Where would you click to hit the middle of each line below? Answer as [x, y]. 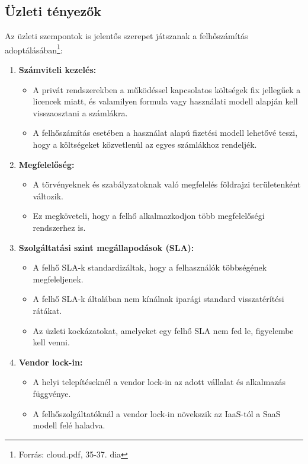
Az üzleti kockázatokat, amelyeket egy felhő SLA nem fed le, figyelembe [163, 330]
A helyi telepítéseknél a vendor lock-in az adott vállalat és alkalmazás [159, 382]
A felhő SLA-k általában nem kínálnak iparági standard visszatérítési [158, 299]
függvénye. [52, 393]
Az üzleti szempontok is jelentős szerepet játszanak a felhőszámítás [126, 36]
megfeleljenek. [58, 279]
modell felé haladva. [69, 425]
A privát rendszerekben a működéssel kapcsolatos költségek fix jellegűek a [167, 89]
